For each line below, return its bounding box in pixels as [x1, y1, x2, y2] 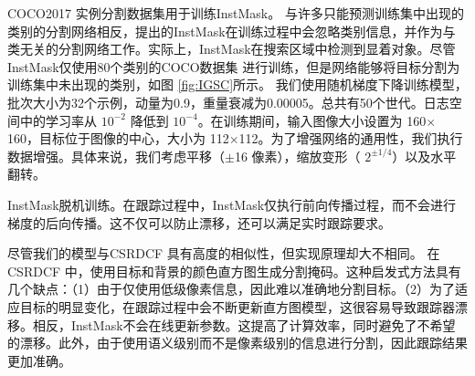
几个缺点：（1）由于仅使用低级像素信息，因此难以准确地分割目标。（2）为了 [7, 279, 455, 298]
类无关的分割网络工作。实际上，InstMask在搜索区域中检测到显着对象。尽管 [7, 39, 456, 58]
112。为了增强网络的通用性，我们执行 [238, 129, 463, 148]
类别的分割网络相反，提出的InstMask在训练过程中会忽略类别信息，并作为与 [7, 21, 456, 40]
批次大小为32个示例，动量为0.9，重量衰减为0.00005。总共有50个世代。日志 [7, 92, 449, 111]
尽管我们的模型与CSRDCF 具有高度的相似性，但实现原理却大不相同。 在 [7, 244, 440, 263]
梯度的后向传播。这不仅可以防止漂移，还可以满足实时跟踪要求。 [7, 213, 391, 232]
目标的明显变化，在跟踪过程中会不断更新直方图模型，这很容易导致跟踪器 [19, 297, 455, 316]
